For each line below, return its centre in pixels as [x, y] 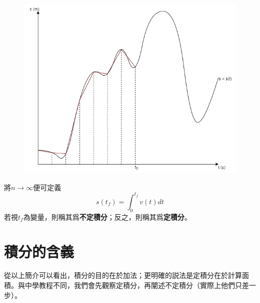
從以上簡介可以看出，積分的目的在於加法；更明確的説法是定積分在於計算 [123, 275]
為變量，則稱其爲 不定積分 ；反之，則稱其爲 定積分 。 [107, 216]
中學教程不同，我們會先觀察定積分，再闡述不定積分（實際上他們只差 [137, 285]
